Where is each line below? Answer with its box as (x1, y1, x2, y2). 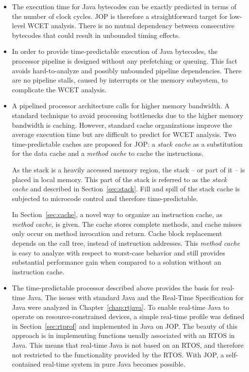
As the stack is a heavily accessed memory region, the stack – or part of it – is (12, 164, 245, 174)
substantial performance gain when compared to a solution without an (12, 257, 221, 267)
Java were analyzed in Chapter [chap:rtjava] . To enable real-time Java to (12, 302, 230, 312)
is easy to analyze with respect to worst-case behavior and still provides (12, 247, 225, 257)
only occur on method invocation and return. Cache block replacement (12, 228, 222, 238)
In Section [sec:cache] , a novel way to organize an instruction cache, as (12, 209, 222, 220)
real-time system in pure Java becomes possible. (43, 359, 185, 369)
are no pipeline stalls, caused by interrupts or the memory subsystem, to (12, 75, 228, 85)
